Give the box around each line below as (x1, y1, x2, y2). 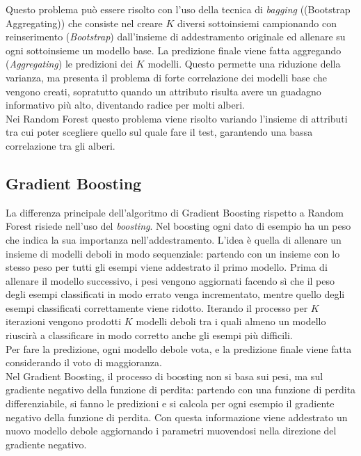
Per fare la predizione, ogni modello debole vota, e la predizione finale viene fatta (6, 341, 352, 356)
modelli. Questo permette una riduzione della (147, 56, 341, 71)
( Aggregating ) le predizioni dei (6, 56, 134, 71)
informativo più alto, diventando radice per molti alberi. (6, 97, 245, 112)
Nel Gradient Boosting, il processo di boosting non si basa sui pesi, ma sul (6, 368, 323, 383)
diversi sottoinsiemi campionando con (177, 15, 337, 30)
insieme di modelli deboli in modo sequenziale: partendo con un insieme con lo (6, 246, 340, 260)
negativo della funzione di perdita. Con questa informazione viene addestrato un (6, 409, 348, 424)
